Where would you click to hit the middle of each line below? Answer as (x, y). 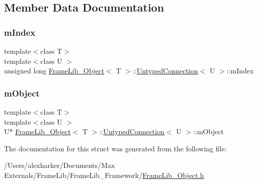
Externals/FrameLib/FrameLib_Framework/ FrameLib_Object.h (104, 175)
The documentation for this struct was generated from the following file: (115, 148)
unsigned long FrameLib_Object (54, 71)
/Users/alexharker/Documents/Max (60, 165)
